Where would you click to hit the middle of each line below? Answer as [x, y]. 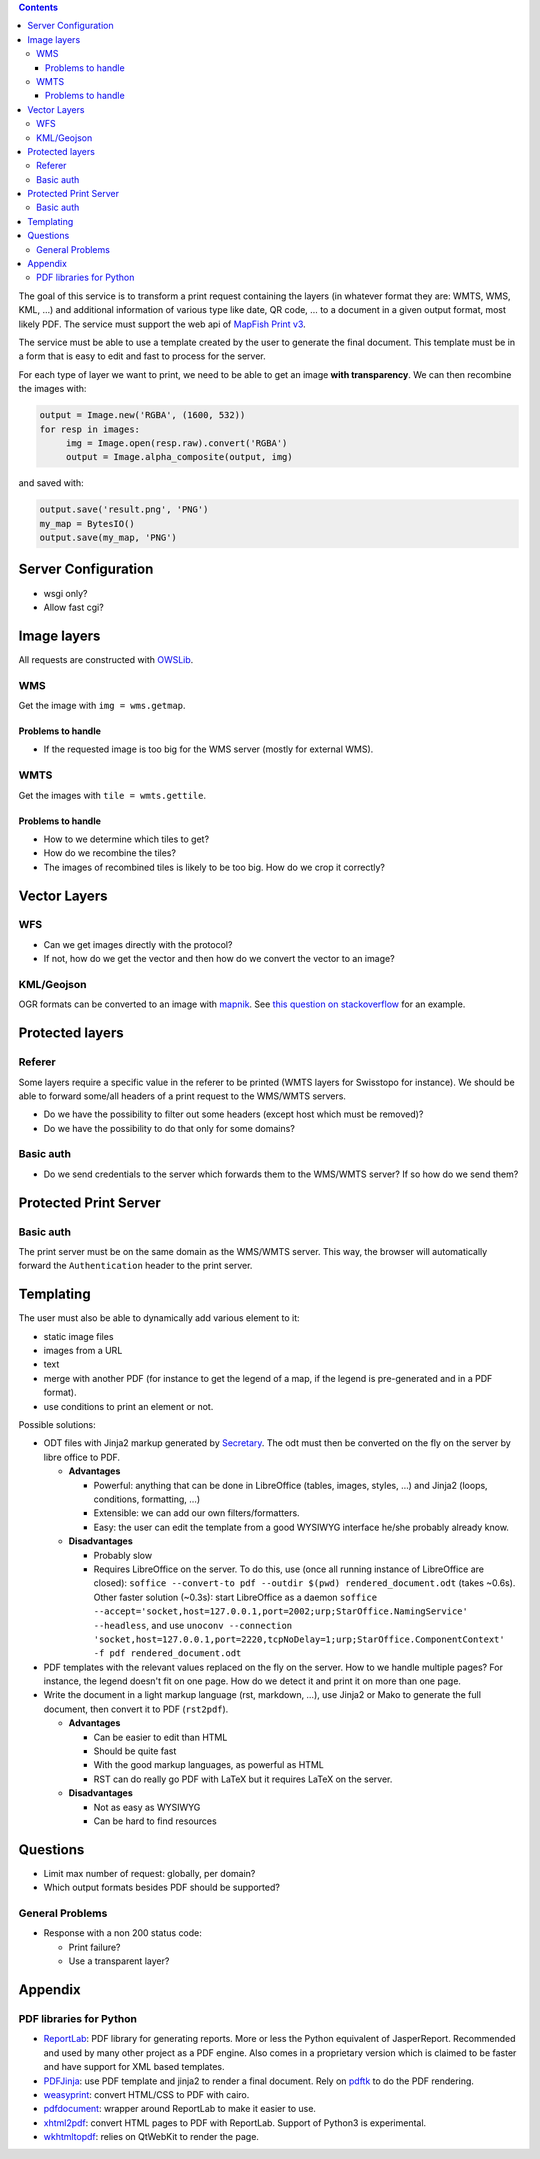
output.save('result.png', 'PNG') [124, 509]
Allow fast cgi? [73, 607]
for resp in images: [89, 429]
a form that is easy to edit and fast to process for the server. [142, 356]
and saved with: [51, 483]
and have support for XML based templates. [134, 2067]
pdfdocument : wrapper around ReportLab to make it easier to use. [180, 2109]
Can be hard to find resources [155, 1821]
